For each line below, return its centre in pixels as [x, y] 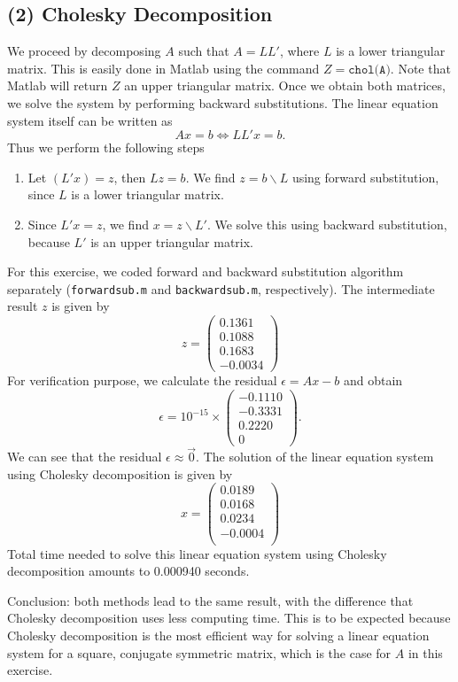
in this [425, 652]
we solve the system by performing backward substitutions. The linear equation [223, 102]
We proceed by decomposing [84, 51]
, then [130, 177]
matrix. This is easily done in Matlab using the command [163, 68]
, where [299, 51]
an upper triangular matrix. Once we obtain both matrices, [285, 85]
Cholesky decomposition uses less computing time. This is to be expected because [229, 618]
